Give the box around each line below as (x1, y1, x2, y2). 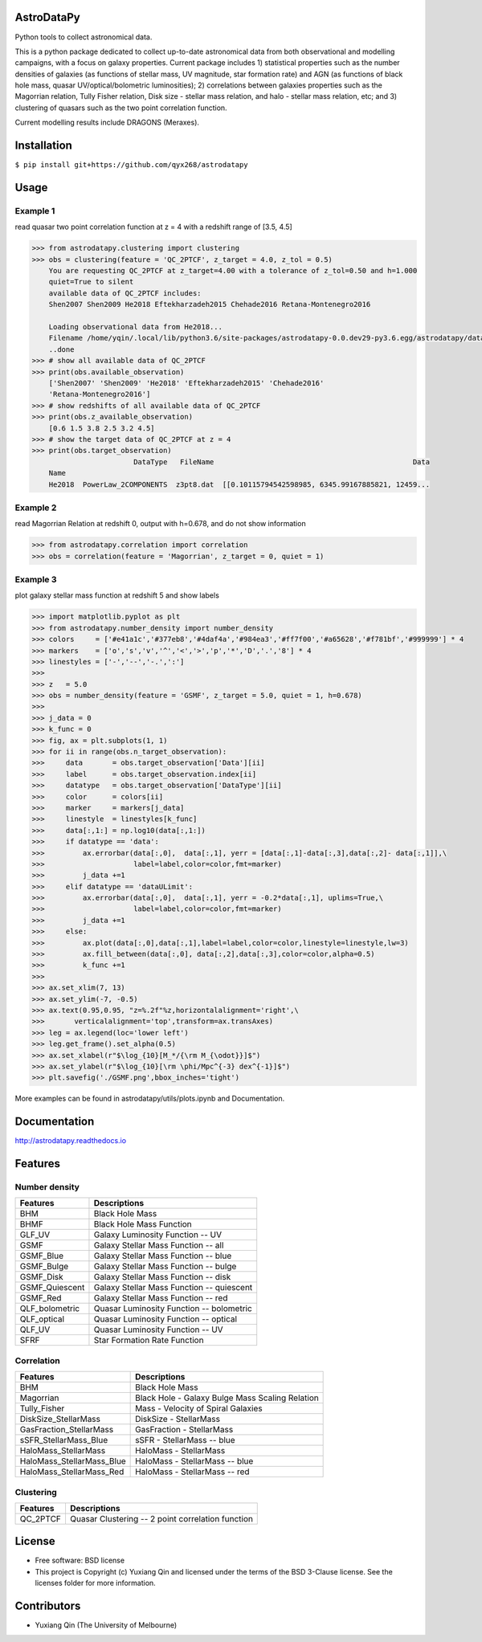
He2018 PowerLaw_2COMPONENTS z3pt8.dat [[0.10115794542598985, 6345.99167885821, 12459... (48, 480, 430, 489)
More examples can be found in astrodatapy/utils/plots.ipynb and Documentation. (14, 1093, 285, 1104)
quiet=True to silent (48, 277, 134, 287)
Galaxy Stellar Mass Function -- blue (93, 1250, 232, 1261)
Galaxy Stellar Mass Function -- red (93, 1293, 228, 1304)
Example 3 (14, 574, 57, 585)
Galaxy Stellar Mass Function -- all (93, 1240, 224, 1251)
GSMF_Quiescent (19, 1282, 85, 1293)
